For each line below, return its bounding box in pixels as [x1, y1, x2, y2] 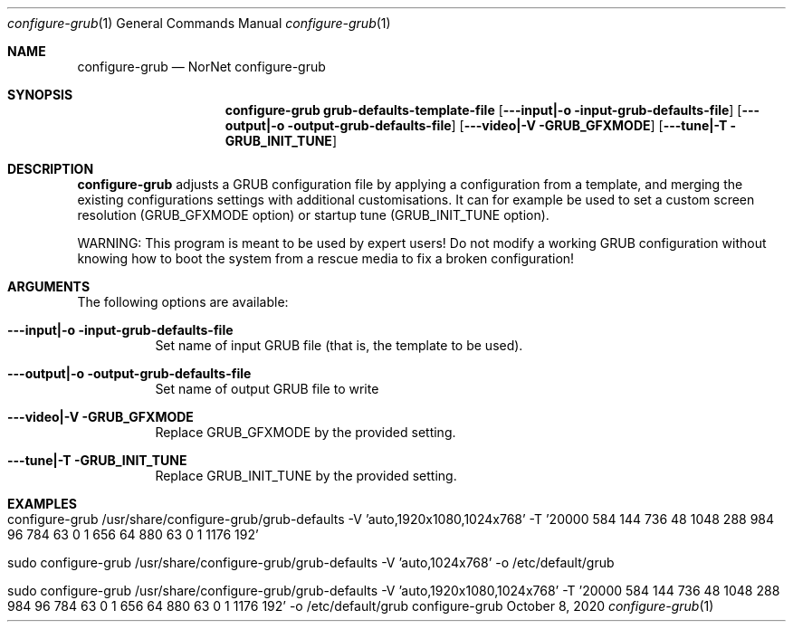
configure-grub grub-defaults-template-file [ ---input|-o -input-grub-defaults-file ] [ [225, 102, 742, 118]
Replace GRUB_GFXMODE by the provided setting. [155, 424, 456, 440]
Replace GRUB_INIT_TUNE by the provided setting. [155, 468, 457, 483]
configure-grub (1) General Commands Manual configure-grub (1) [7, 15, 391, 31]
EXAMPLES [7, 496, 77, 511]
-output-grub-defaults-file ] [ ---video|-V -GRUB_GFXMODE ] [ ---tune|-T [287, 118, 728, 133]
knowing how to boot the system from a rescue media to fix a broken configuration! [77, 251, 575, 266]
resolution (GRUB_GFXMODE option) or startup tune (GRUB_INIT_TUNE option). [77, 207, 549, 223]
